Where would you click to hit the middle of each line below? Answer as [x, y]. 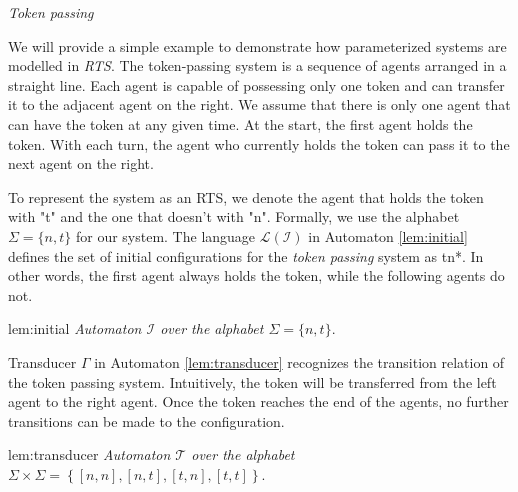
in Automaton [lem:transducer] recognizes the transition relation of [299, 361]
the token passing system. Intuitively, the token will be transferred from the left [252, 381]
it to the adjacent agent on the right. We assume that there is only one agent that [259, 104]
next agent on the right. [81, 163]
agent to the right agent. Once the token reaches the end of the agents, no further [258, 401]
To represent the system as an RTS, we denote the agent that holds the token [246, 196]
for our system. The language [165, 235]
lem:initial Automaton [75, 328]
